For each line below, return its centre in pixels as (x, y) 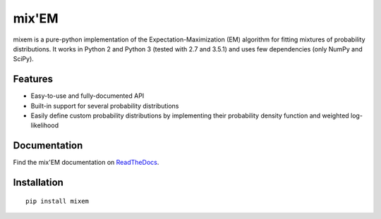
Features (33, 79)
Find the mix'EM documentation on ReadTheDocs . (86, 163)
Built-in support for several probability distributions (105, 106)
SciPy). (24, 59)
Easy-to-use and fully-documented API (87, 96)
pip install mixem (58, 201)
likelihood (45, 125)
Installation (38, 183)
